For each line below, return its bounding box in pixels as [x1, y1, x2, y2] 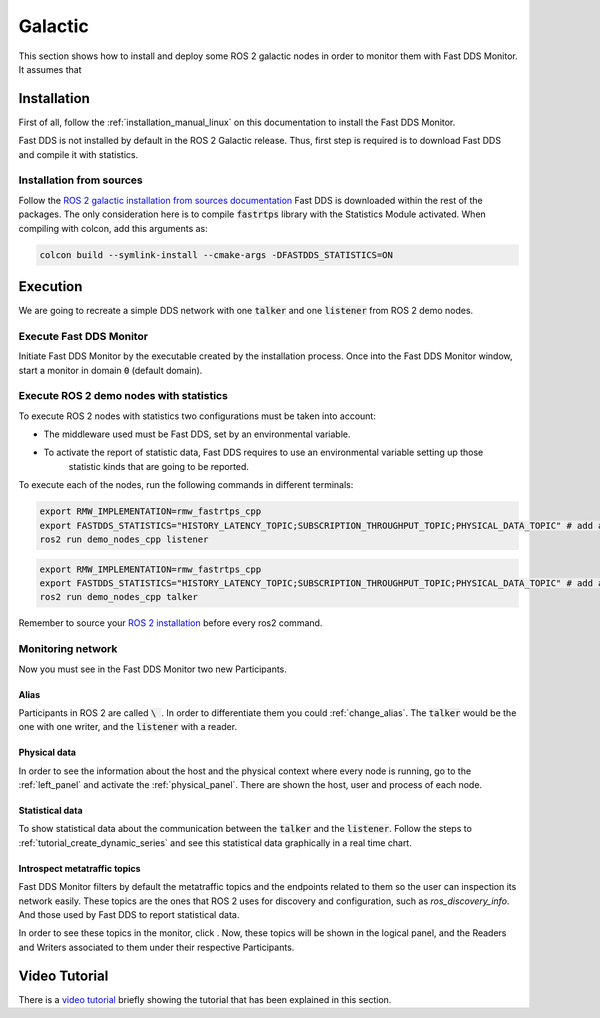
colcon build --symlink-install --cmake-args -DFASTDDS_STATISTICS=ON [39, 249, 394, 260]
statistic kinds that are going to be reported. [68, 460, 250, 472]
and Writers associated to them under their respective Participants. [18, 941, 295, 953]
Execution [18, 278, 83, 295]
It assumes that [18, 63, 82, 75]
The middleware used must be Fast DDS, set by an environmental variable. [43, 428, 351, 440]
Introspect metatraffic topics [18, 862, 141, 874]
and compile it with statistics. [18, 148, 139, 160]
